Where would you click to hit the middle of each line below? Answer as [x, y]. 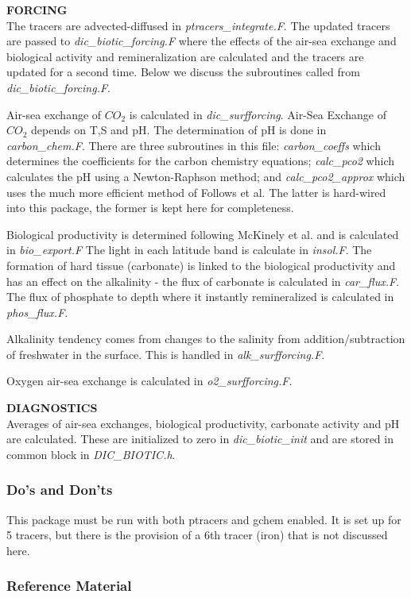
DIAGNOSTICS [52, 408]
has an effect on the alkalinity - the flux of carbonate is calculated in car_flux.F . [203, 281]
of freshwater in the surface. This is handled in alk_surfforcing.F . [166, 354]
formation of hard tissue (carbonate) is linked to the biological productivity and [201, 265]
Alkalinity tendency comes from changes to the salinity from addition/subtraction [206, 339]
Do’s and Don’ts [60, 490]
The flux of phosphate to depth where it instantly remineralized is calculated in [200, 297]
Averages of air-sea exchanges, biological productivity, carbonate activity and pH [203, 423]
